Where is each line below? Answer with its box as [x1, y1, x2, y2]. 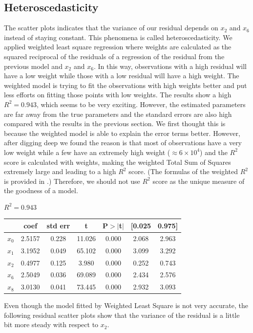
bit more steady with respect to [4, 319, 99, 330]
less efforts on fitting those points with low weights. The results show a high [4, 89, 232, 100]
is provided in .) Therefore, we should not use [4, 176, 140, 186]
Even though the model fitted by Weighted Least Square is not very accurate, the [4, 300, 248, 311]
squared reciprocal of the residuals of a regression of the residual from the [4, 51, 225, 61]
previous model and [4, 61, 63, 71]
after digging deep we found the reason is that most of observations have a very [4, 137, 242, 148]
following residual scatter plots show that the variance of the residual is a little [4, 310, 240, 320]
